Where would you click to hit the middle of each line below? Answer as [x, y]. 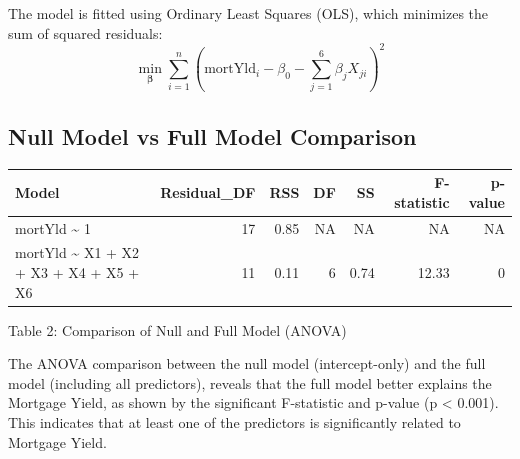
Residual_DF [208, 191]
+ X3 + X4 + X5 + [77, 271]
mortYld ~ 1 [53, 227]
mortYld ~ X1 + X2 [77, 252]
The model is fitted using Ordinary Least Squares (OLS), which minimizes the [248, 13]
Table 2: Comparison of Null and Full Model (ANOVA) [177, 329]
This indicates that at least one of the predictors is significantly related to [234, 422]
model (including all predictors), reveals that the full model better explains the [250, 382]
